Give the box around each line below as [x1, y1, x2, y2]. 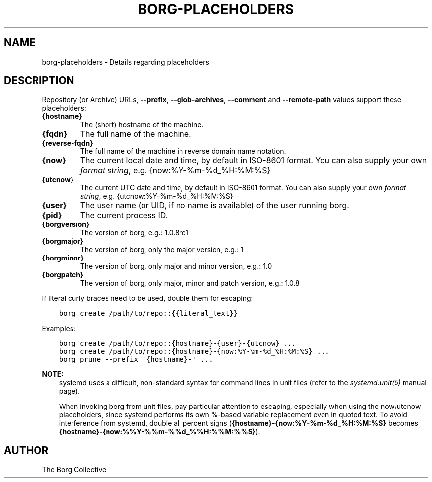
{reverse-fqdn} [42, 139, 93, 148]
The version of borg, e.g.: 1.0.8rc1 [80, 228, 188, 237]
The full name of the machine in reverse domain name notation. [80, 147, 286, 156]
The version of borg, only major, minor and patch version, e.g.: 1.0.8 [80, 279, 300, 288]
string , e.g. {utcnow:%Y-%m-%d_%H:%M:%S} [80, 192, 233, 201]
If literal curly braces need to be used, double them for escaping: [42, 294, 253, 303]
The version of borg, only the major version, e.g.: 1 [80, 245, 244, 254]
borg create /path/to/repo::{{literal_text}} [59, 309, 238, 318]
